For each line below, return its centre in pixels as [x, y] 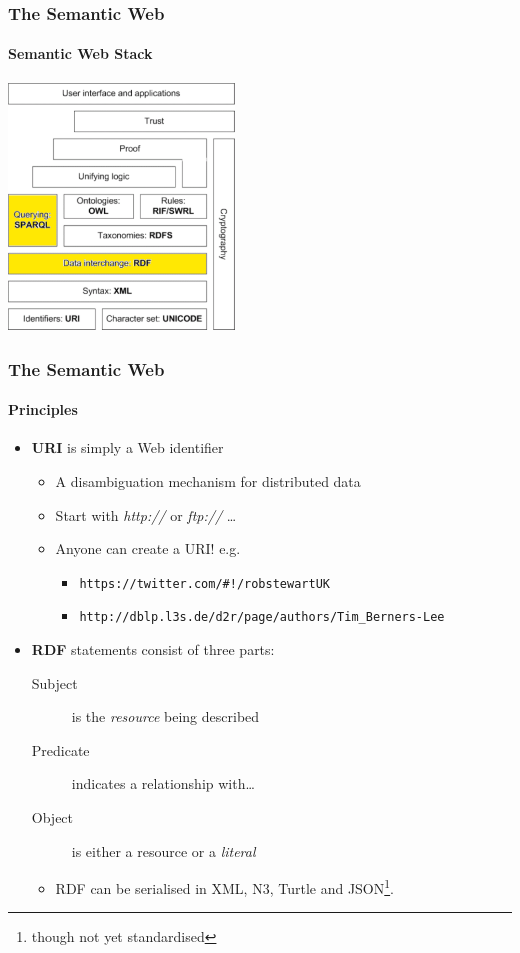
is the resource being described [165, 716]
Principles [43, 409]
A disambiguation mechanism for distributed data [208, 480]
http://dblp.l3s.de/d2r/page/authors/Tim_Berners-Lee [262, 617]
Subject [54, 682]
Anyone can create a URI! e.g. [148, 548]
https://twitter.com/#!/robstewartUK [204, 583]
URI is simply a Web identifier [127, 447]
